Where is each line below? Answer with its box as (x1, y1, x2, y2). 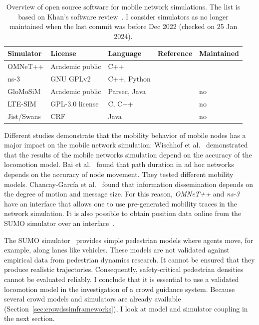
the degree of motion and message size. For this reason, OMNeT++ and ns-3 (4, 188, 240, 199)
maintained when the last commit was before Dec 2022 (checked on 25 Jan (9, 21, 238, 31)
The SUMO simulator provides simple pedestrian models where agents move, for (4, 234, 254, 245)
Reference (157, 48, 193, 58)
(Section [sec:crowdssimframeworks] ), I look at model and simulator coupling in (4, 303, 248, 313)
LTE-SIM (7, 98, 36, 108)
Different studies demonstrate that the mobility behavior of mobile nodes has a (4, 129, 246, 140)
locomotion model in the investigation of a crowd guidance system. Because (4, 283, 235, 294)
